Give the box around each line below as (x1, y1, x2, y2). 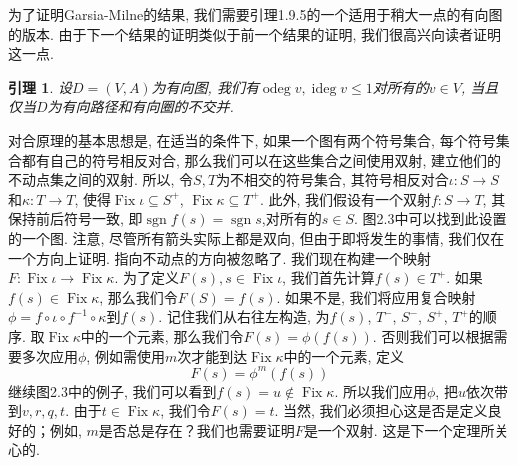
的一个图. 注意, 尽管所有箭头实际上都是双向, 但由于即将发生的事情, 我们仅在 (8, 227, 505, 248)
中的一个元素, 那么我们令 (80, 325, 244, 346)
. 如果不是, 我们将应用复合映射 (276, 286, 476, 307)
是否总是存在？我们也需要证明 (98, 419, 295, 440)
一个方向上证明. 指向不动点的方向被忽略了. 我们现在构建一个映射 (8, 247, 432, 268)
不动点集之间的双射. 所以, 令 (8, 169, 194, 190)
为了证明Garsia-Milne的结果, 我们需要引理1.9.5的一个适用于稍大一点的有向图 (8, 4, 503, 24)
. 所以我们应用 (334, 380, 427, 401)
